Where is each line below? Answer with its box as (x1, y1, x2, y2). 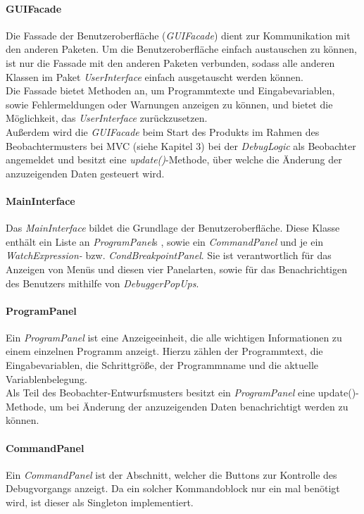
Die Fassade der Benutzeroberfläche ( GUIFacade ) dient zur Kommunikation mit (6, 27, 351, 42)
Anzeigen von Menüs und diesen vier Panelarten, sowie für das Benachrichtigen (6, 261, 348, 276)
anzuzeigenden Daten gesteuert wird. (6, 165, 165, 180)
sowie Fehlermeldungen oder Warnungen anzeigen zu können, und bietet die (6, 96, 333, 111)
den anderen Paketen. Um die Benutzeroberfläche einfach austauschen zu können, (6, 42, 357, 56)
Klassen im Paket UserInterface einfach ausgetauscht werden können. (6, 69, 303, 84)
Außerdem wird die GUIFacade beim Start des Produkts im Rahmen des (6, 124, 320, 139)
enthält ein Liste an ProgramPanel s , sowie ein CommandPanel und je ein (6, 234, 324, 249)
